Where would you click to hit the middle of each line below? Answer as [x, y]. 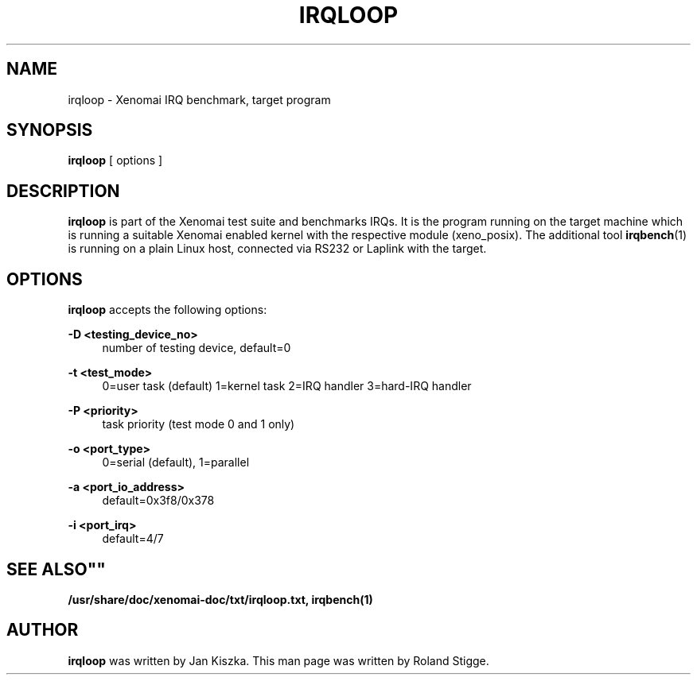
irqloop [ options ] [115, 161]
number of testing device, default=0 [197, 348]
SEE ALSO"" [56, 569]
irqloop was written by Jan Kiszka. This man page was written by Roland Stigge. [278, 660]
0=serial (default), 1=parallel [176, 462]
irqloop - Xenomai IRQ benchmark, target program [199, 99]
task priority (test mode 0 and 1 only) [199, 424]
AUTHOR [43, 630]
